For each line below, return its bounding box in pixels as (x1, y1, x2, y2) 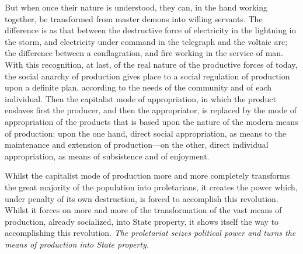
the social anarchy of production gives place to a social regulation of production (5, 69, 290, 82)
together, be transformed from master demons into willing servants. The (5, 12, 263, 25)
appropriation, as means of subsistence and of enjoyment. (5, 149, 210, 162)
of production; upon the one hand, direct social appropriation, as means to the (5, 127, 286, 139)
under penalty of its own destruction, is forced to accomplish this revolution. (5, 192, 278, 204)
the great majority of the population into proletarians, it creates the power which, (5, 180, 298, 193)
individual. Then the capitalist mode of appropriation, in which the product (5, 92, 277, 105)
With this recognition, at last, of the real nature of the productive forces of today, (5, 58, 298, 70)
